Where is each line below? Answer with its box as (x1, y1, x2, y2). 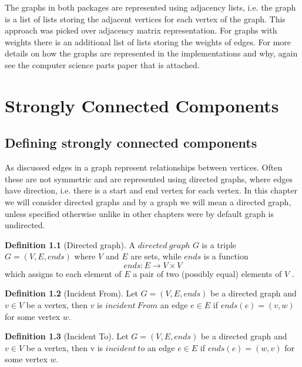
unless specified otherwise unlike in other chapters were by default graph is (5, 207, 274, 219)
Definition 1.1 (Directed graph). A (5, 238, 136, 251)
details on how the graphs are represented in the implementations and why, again (5, 47, 298, 59)
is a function (203, 250, 249, 262)
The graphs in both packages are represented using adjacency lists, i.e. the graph (5, 1, 296, 13)
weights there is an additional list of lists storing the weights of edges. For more (5, 35, 291, 48)
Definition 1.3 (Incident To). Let (5, 330, 129, 342)
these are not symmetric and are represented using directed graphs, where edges (5, 172, 293, 185)
